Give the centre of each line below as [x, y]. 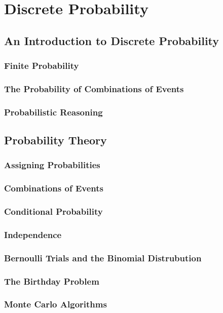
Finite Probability [42, 66]
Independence [33, 234]
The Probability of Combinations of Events [94, 88]
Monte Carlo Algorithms [55, 304]
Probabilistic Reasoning [53, 112]
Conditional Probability [53, 211]
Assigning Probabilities [52, 165]
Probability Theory [55, 140]
